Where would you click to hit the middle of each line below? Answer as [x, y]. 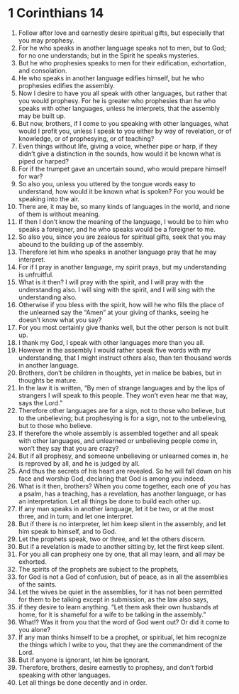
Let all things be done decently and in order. [83, 682]
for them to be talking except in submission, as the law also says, [113, 599]
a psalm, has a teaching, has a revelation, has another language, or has [122, 493]
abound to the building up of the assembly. [81, 244]
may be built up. [42, 116]
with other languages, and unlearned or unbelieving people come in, [118, 441]
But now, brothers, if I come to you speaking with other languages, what [123, 123]
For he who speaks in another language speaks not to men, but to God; [122, 48]
